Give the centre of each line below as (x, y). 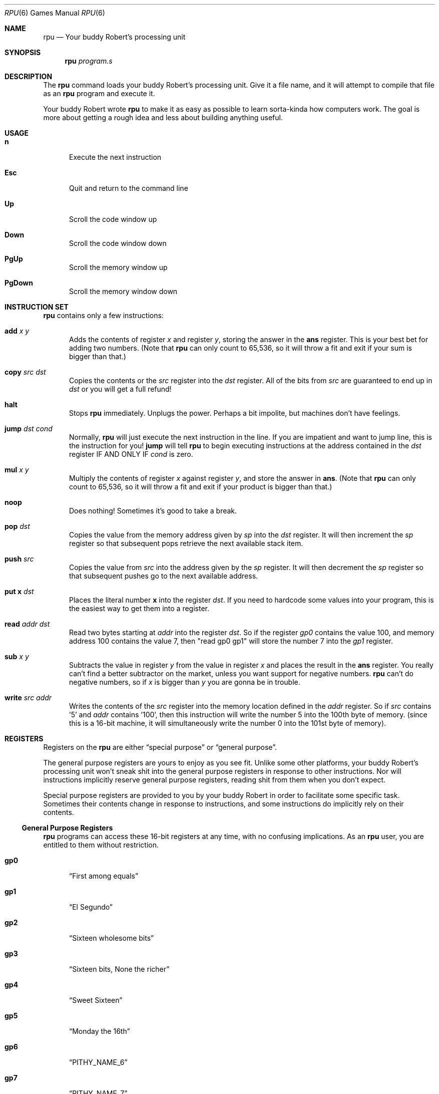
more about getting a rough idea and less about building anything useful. (163, 117)
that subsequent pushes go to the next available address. (164, 576)
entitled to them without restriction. (101, 845)
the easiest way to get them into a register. (139, 608)
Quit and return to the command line (129, 188)
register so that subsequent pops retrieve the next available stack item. (186, 543)
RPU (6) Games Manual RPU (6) (55, 13)
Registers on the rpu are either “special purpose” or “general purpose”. (160, 747)
